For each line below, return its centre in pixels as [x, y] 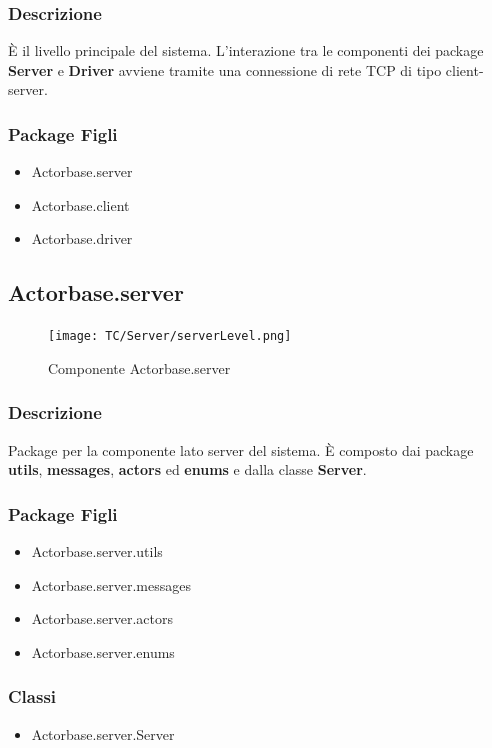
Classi [32, 696]
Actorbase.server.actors [102, 618]
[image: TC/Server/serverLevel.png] [170, 336]
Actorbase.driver [82, 238]
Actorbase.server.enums [103, 651]
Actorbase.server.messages [111, 584]
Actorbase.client [80, 204]
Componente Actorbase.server [139, 367]
